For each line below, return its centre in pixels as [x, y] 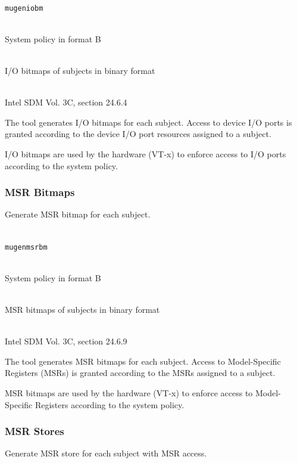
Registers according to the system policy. [110, 404]
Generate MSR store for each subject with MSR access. [106, 453]
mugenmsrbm [26, 247]
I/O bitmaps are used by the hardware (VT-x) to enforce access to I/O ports [146, 154]
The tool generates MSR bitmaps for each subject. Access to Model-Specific [143, 361]
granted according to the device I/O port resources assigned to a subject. [138, 134]
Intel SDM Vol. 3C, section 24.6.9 [66, 341]
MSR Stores [35, 431]
